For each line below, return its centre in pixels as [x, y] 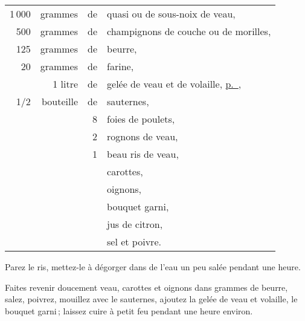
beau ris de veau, [143, 154]
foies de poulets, [141, 119]
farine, [120, 66]
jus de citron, [135, 224]
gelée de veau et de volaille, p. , [174, 84]
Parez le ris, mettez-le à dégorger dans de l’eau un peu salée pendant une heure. [153, 267]
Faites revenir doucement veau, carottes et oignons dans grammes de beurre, [146, 287]
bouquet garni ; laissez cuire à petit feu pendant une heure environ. [129, 310]
